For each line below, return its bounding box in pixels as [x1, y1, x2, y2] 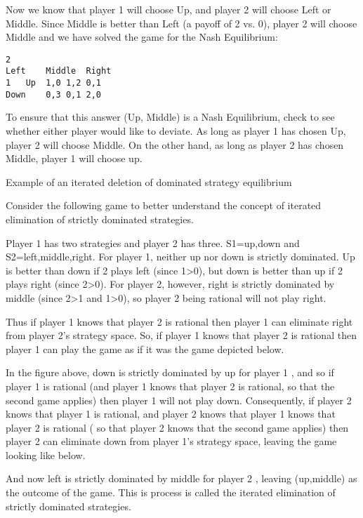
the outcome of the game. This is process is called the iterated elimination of [6, 485, 336, 500]
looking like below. [6, 447, 86, 462]
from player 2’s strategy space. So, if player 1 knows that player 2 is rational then [6, 328, 357, 343]
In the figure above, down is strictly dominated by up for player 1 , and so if [6, 365, 334, 380]
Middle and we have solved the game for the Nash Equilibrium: [6, 29, 278, 44]
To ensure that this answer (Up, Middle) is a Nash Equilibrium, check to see [6, 109, 335, 124]
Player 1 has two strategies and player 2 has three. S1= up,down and [6, 235, 300, 250]
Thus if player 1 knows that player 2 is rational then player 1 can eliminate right [6, 314, 353, 328]
